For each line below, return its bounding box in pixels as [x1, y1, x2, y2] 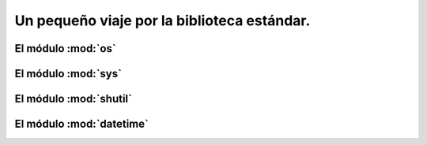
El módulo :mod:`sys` [14, 67, 123, 80]
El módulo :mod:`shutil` [14, 92, 132, 106]
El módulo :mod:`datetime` [14, 117, 149, 131]
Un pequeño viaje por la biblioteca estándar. [14, 12, 311, 29]
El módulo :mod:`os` [14, 42, 116, 55]
